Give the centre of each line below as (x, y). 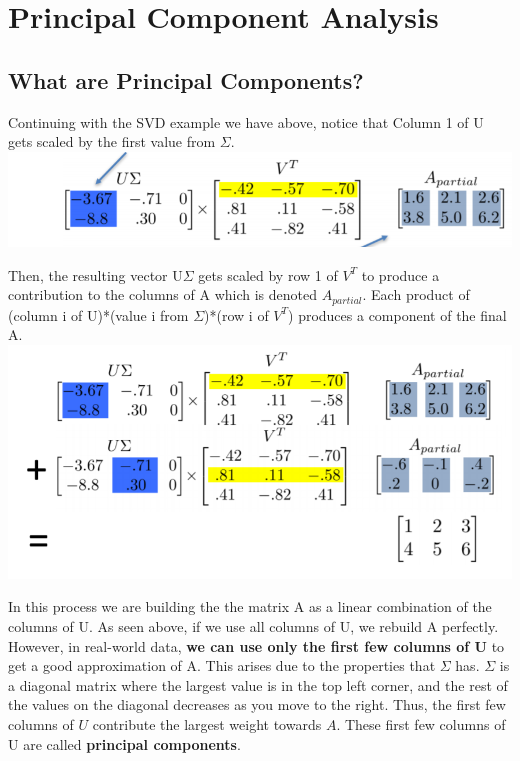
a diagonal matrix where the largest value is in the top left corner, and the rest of (258, 684)
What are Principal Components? (186, 79)
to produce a (400, 274)
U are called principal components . (124, 743)
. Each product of (416, 294)
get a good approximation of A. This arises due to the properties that (222, 665)
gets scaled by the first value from (112, 141)
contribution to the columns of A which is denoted (162, 294)
